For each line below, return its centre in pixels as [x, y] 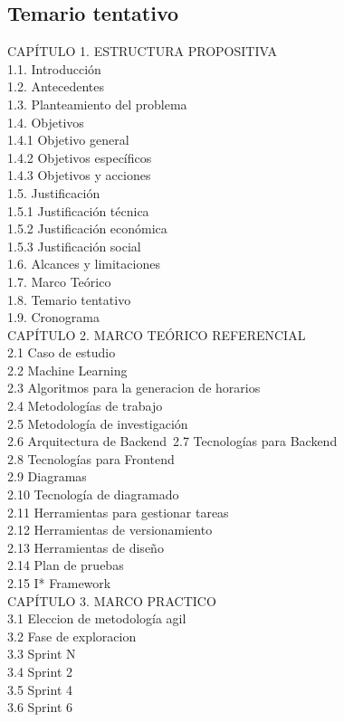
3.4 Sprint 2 [40, 671]
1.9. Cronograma [53, 317]
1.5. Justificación [54, 192]
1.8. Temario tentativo [69, 299]
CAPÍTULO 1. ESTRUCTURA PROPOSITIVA [142, 51]
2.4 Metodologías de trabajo [85, 406]
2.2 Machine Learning [67, 370]
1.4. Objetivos [46, 122]
